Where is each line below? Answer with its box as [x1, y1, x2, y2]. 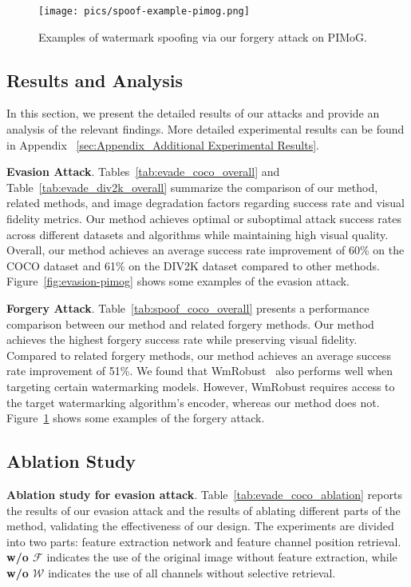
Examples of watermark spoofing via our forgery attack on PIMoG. [38, 28, 367, 45]
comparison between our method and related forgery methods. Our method [6, 315, 374, 332]
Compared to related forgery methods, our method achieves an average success [6, 346, 392, 363]
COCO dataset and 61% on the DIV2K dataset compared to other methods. [6, 257, 380, 274]
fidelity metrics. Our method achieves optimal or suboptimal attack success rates [6, 210, 401, 227]
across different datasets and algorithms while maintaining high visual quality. [6, 226, 389, 242]
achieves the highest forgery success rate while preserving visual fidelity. [6, 331, 358, 348]
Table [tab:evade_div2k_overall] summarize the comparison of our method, [6, 178, 378, 195]
